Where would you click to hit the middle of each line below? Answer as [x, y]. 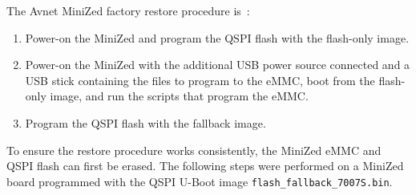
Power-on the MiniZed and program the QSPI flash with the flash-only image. [217, 37]
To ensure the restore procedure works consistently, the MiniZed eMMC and [194, 150]
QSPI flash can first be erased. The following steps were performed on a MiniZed [205, 166]
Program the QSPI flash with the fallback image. [145, 122]
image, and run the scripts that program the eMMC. [179, 96]
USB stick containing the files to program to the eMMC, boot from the [200, 80]
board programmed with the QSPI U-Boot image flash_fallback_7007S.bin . [200, 181]
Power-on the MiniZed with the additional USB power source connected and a [218, 65]
